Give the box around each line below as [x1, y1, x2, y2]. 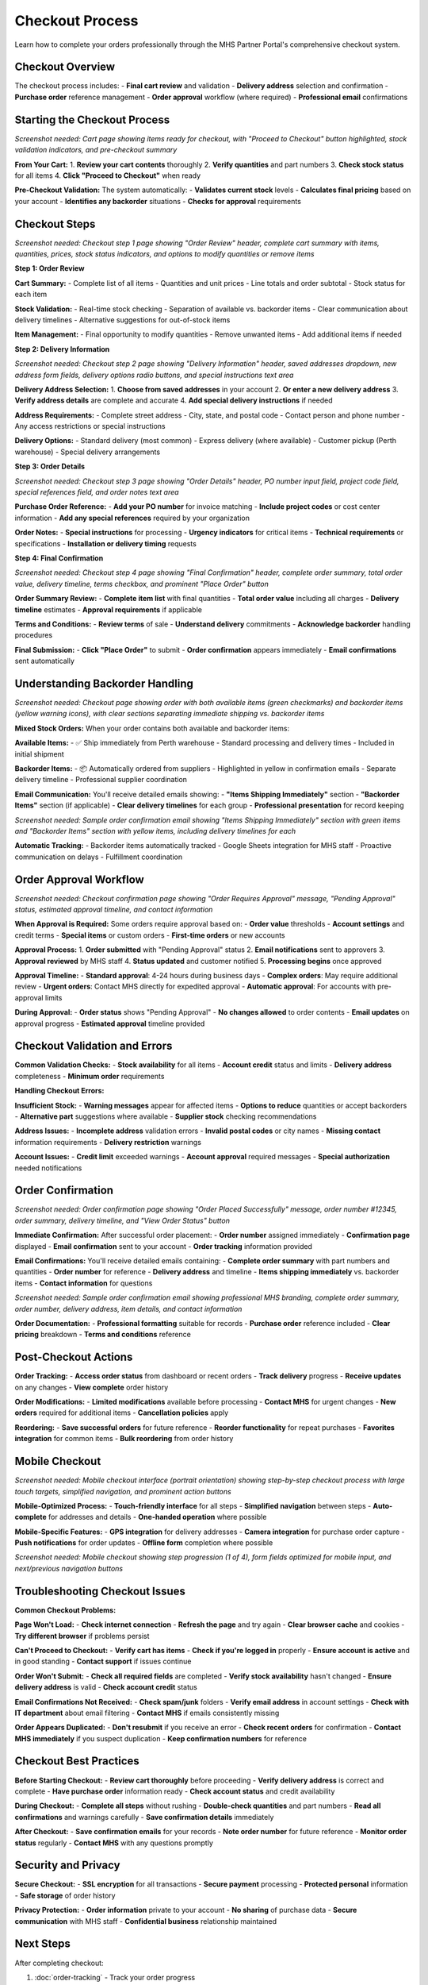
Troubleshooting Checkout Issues [14, 1584, 186, 1598]
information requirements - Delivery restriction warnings [14, 1137, 202, 1147]
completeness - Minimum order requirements [14, 1071, 165, 1081]
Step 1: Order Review [14, 264, 85, 273]
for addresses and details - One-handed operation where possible [48, 1513, 267, 1522]
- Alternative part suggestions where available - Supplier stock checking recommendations [14, 1112, 317, 1121]
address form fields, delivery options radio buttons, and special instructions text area [14, 370, 294, 380]
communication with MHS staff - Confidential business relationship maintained [14, 1916, 277, 1925]
